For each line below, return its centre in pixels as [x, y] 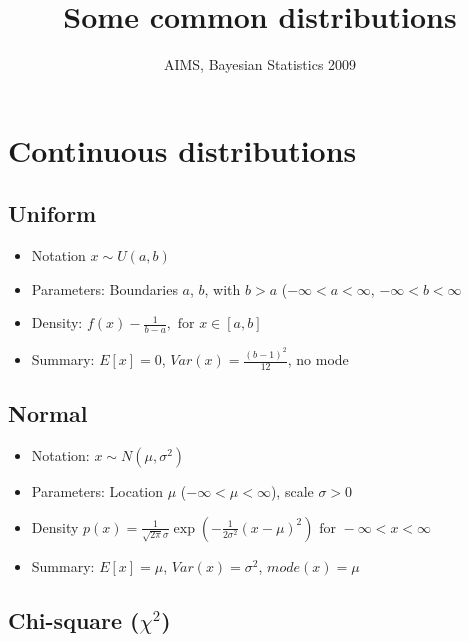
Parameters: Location [97, 491]
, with [222, 288]
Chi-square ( [74, 619]
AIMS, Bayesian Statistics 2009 [260, 64]
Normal [48, 413]
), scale [292, 491]
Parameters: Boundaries [104, 288]
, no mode [318, 359]
